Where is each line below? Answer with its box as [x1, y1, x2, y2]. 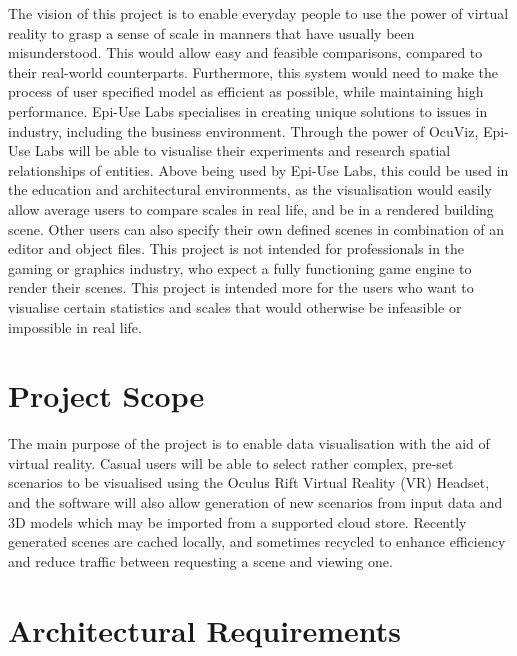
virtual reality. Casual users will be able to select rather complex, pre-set [8, 452, 454, 473]
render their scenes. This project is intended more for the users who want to [8, 277, 474, 298]
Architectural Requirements [8, 609, 401, 650]
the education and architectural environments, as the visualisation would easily [8, 179, 492, 200]
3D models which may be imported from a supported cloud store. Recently [8, 511, 467, 532]
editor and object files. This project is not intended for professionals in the [8, 238, 465, 259]
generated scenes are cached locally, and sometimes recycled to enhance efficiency [8, 531, 506, 552]
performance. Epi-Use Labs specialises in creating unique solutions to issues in [8, 100, 488, 121]
